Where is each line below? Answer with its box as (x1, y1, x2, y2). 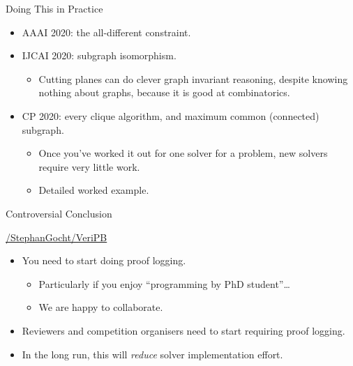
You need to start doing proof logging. (22, 253, 186, 268)
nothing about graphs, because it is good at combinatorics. (38, 85, 290, 100)
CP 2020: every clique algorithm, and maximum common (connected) (22, 108, 320, 123)
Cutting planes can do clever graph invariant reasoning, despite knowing (38, 71, 348, 86)
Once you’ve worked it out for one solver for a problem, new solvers (38, 146, 328, 160)
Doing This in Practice (6, 1, 103, 15)
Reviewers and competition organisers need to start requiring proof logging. (22, 323, 345, 337)
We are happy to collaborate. (38, 300, 163, 314)
